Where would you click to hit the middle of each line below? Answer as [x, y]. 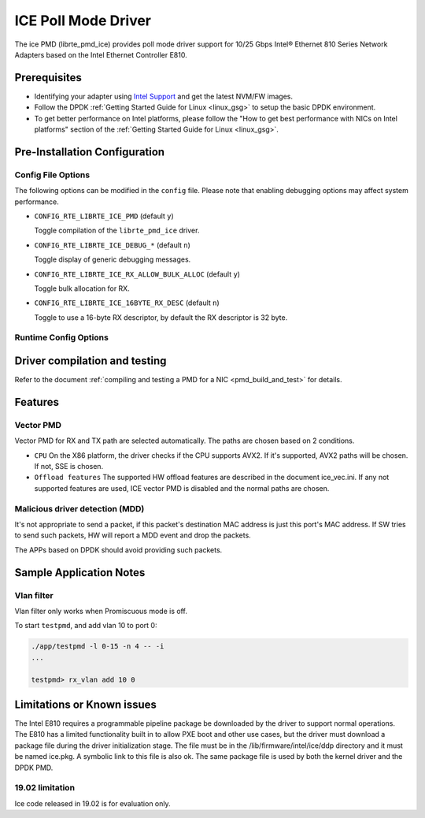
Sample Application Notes [80, 573]
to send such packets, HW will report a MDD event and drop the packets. [133, 535]
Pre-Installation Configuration [90, 152]
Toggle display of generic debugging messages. [113, 259]
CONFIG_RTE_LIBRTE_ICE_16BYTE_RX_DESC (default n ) [127, 303]
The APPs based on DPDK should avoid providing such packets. [118, 550]
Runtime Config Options [62, 337]
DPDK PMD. [34, 768]
